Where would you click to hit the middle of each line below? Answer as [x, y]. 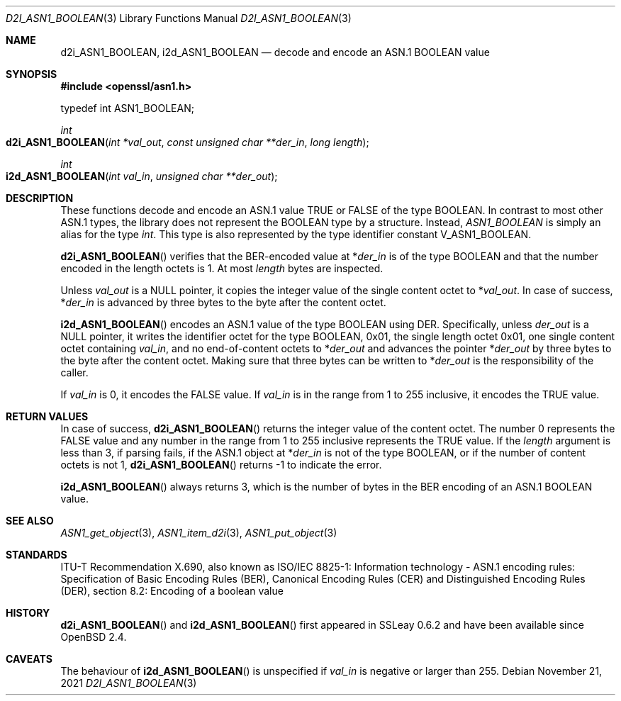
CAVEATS [29, 659]
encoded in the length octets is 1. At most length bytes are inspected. [222, 268]
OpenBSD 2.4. [94, 637]
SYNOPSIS [32, 74]
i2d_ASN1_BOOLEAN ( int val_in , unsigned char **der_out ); [142, 176]
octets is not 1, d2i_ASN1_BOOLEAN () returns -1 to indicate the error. [221, 465]
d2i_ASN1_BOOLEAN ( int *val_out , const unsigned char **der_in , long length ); [188, 142]
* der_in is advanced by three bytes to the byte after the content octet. [223, 302]
